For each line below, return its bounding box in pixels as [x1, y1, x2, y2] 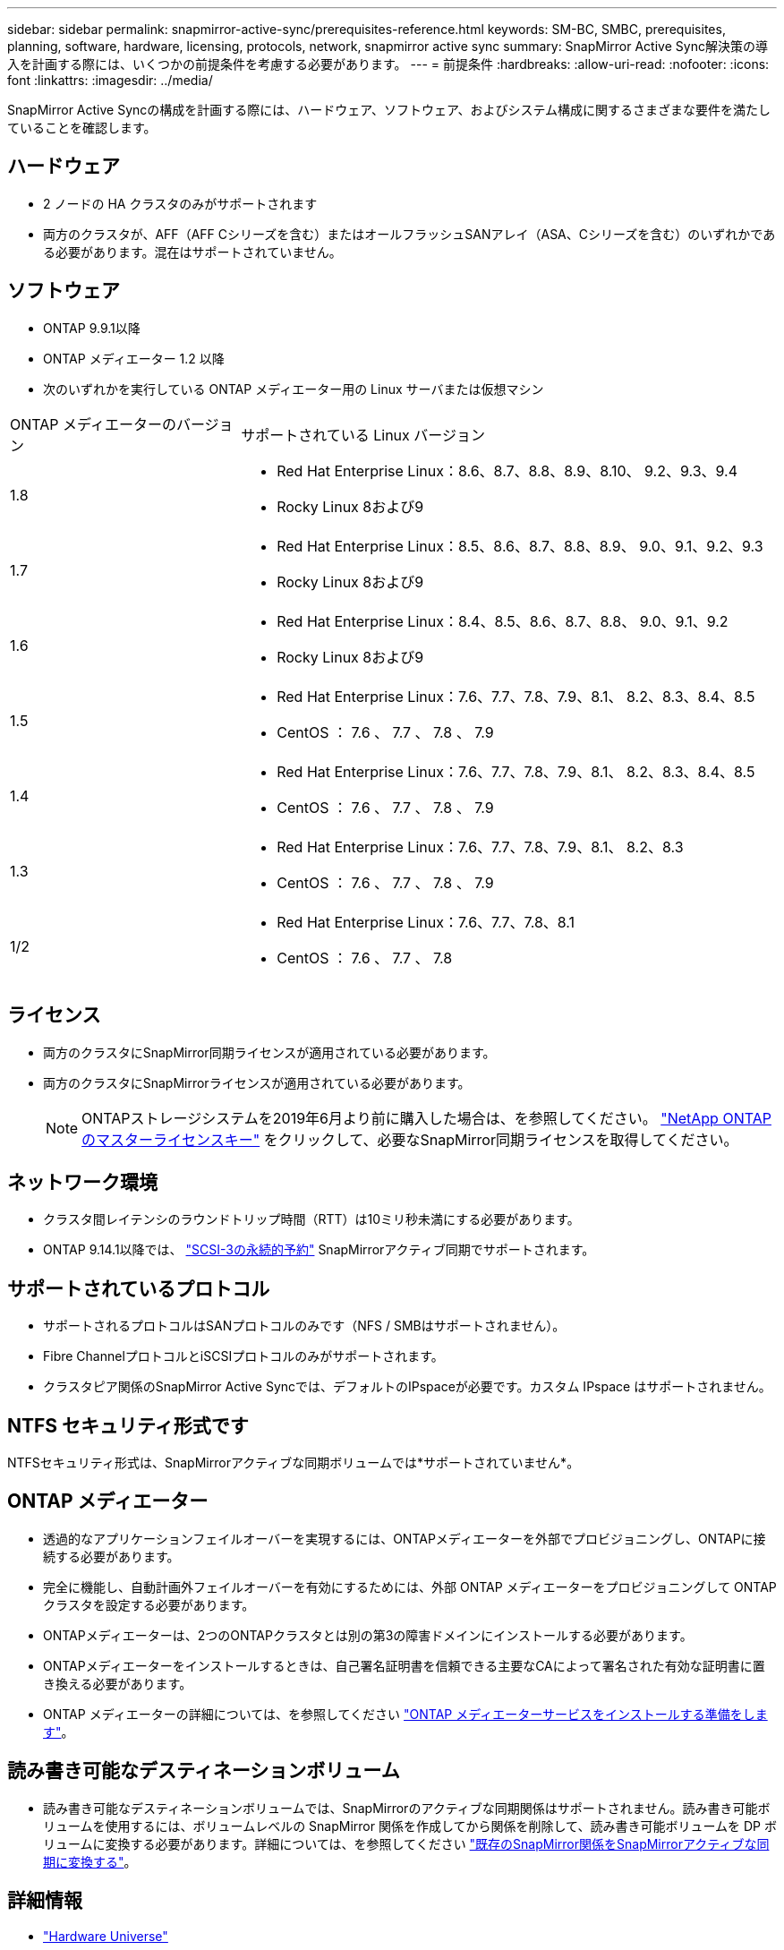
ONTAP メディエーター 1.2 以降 [43, 350, 225, 366]
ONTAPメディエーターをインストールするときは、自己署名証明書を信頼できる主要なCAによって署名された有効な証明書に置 [43, 1657, 765, 1673]
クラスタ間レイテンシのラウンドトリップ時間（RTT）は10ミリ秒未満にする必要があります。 [43, 1211, 580, 1227]
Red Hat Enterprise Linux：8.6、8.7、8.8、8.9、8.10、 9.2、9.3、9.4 [277, 461, 738, 480]
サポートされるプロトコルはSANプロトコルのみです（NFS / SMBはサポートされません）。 [43, 1318, 566, 1334]
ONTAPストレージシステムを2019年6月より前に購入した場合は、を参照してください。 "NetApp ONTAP [81, 1108, 771, 1127]
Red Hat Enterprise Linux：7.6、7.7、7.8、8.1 [277, 912, 575, 931]
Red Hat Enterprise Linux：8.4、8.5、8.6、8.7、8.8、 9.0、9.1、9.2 [277, 612, 729, 630]
